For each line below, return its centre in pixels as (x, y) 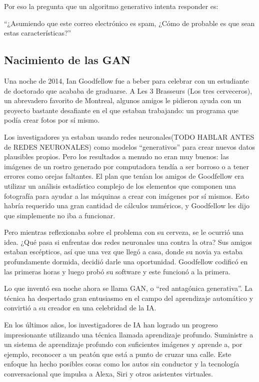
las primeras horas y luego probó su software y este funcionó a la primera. (117, 271)
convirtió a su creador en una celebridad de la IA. (80, 308)
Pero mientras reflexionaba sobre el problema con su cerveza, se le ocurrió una (124, 232)
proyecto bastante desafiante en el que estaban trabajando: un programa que (121, 110)
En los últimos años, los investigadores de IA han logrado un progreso (111, 325)
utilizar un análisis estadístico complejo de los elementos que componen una (120, 185)
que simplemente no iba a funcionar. (60, 215)
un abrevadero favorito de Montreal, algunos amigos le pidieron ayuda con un (123, 100)
